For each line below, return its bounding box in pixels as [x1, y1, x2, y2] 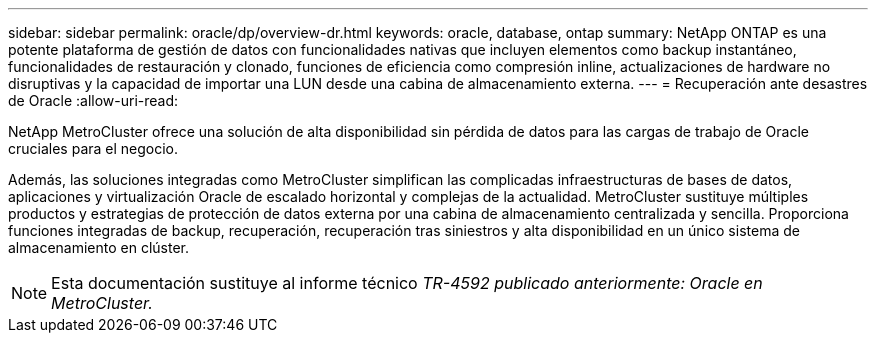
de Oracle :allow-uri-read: [8, 92, 179, 109]
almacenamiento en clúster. [8, 239, 189, 256]
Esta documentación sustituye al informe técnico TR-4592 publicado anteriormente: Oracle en [51, 273, 763, 293]
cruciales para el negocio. [8, 140, 179, 157]
